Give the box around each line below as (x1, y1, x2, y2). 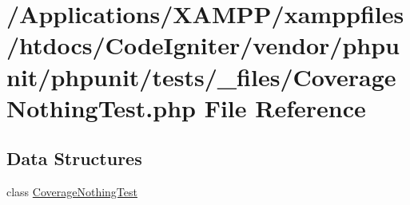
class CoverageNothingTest (6, 183, 137, 200)
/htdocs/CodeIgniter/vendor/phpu (6, 29, 400, 61)
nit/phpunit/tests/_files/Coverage (6, 60, 396, 93)
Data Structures (6, 146, 142, 171)
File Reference (204, 91, 366, 124)
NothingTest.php (6, 91, 196, 124)
